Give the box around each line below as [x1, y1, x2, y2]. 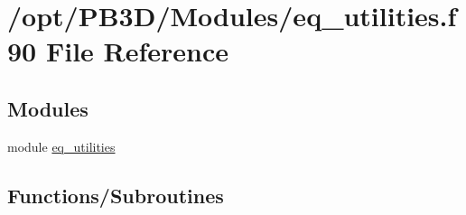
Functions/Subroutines [7, 181, 224, 209]
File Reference [45, 33, 229, 70]
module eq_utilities [7, 136, 116, 155]
